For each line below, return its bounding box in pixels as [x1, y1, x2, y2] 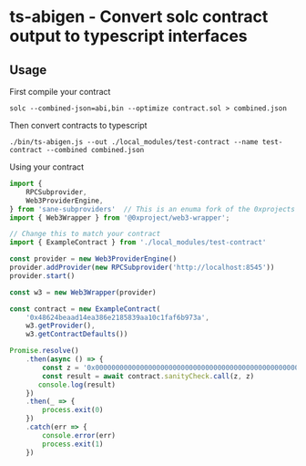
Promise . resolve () [9, 347, 79, 356]
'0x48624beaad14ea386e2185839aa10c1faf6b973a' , [25, 313, 209, 322]
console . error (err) [42, 430, 117, 440]
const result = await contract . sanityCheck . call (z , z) [42, 371, 255, 380]
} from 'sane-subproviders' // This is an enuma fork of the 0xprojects [9, 204, 296, 213]
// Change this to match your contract [9, 230, 161, 239]
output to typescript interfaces [9, 26, 248, 47]
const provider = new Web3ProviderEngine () [9, 254, 178, 264]
